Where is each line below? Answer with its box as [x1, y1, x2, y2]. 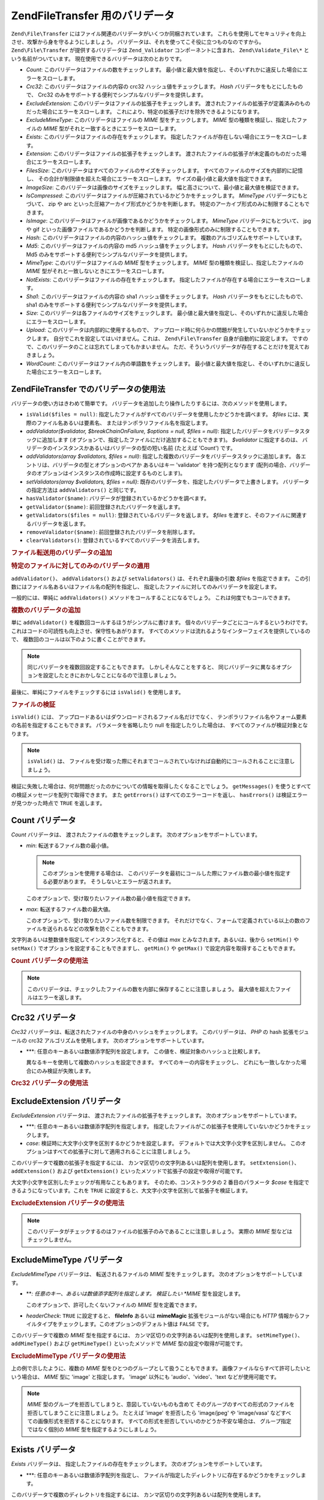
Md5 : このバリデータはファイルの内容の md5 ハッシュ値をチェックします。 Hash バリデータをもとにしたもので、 [26, 242, 306, 250]
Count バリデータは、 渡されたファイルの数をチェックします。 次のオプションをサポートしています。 [11, 831, 261, 838]
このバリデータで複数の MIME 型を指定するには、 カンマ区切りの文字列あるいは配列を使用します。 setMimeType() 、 [11, 1331, 303, 1339]
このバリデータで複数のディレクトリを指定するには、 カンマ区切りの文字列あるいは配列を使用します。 [11, 1491, 264, 1498]
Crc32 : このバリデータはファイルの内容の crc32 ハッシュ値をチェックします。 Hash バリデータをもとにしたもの [26, 83, 303, 90]
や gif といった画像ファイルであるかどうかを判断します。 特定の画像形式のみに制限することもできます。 [26, 226, 283, 233]
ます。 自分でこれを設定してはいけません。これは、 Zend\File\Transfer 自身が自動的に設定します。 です [36, 335, 303, 342]
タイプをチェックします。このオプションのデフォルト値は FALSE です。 [36, 1321, 212, 1328]
